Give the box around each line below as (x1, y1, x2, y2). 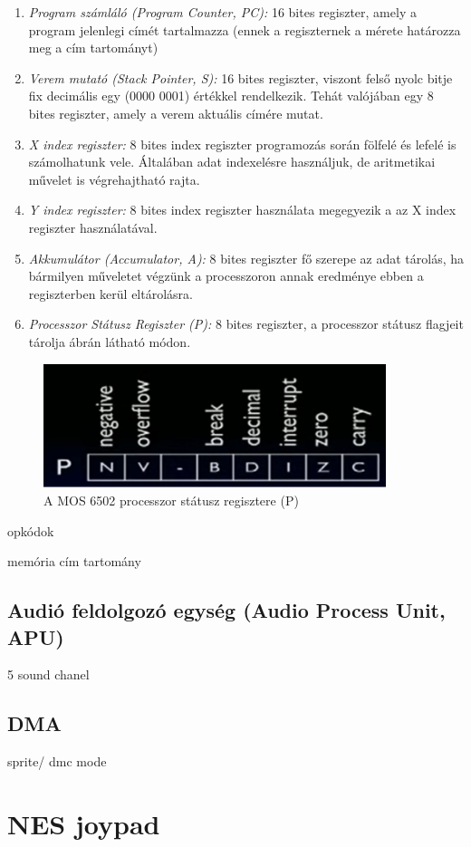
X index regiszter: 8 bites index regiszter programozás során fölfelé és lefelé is (28, 134, 457, 153)
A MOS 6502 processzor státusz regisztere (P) (43, 491, 299, 509)
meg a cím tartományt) (28, 38, 159, 57)
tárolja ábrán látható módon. (28, 332, 191, 351)
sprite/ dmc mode (7, 752, 107, 771)
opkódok (7, 521, 54, 540)
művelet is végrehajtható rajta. (28, 169, 200, 188)
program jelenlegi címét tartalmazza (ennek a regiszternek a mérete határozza (28, 20, 461, 39)
